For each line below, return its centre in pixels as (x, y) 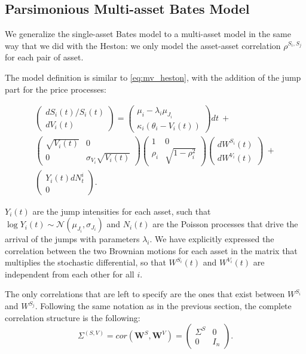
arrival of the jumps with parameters (72, 239)
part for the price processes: (56, 89)
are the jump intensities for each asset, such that (122, 211)
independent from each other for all (70, 274)
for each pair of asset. (44, 57)
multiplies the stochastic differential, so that (85, 262)
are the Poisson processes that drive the (225, 224)
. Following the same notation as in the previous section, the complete (163, 306)
